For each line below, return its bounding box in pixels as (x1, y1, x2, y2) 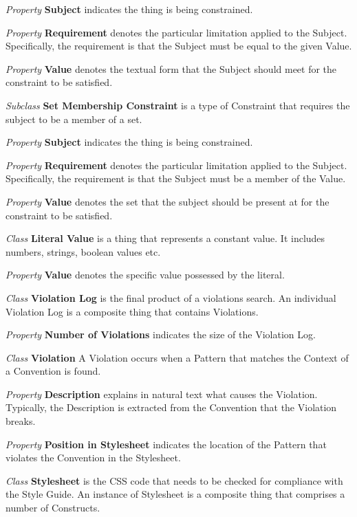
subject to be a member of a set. (6, 111, 142, 126)
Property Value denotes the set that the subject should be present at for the (6, 194, 329, 208)
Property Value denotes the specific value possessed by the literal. (6, 267, 285, 282)
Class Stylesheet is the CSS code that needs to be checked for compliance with (6, 473, 343, 487)
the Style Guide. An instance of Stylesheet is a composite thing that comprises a (6, 487, 345, 501)
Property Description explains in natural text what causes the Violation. (6, 386, 318, 401)
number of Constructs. (6, 500, 100, 515)
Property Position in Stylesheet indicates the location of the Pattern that (6, 437, 327, 451)
